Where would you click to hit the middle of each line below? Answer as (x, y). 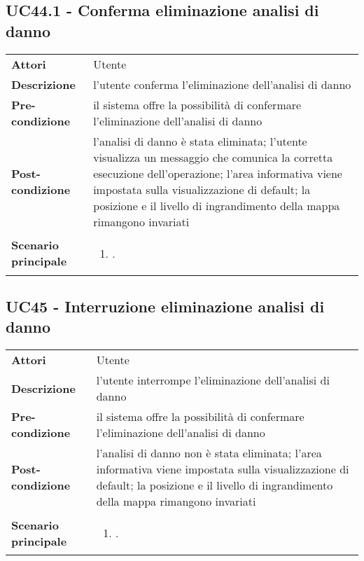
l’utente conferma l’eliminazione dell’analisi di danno (222, 84)
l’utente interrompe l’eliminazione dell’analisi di (213, 380)
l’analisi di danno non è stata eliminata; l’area (209, 453)
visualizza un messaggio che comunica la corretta (213, 157)
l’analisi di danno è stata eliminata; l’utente (200, 141)
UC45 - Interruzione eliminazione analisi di (165, 306)
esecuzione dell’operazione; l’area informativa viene (218, 173)
